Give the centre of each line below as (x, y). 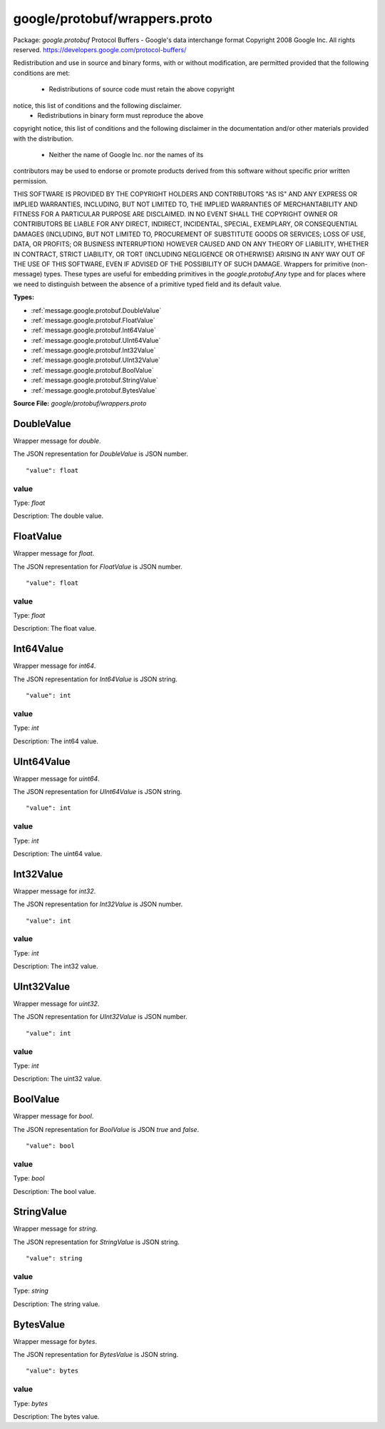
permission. (30, 181)
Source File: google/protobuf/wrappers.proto (80, 403)
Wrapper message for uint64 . (56, 778)
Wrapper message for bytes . (55, 1341)
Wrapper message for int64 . (55, 666)
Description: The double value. (58, 516)
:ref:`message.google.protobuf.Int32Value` (93, 351)
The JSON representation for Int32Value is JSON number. (98, 904)
